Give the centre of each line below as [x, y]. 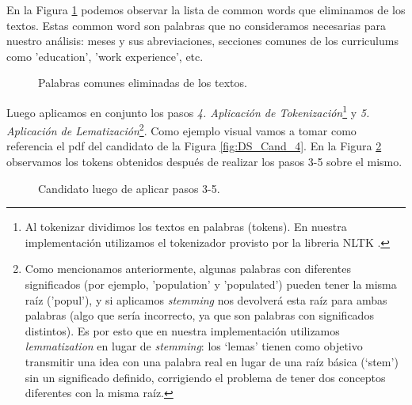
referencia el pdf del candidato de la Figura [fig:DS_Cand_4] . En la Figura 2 [194, 146]
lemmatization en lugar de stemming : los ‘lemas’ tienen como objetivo [194, 346]
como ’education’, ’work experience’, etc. [105, 56]
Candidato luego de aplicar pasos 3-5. [129, 188]
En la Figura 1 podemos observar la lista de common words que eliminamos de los [206, 9]
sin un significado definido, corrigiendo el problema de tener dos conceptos [205, 377]
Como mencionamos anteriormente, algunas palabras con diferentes [188, 269]
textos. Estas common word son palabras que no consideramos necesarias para [196, 25]
